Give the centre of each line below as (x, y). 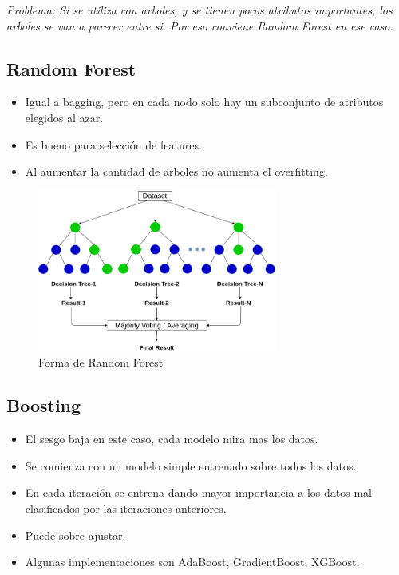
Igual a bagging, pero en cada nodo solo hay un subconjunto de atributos (204, 102)
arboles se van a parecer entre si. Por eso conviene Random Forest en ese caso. (200, 25)
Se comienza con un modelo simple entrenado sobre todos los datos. (191, 465)
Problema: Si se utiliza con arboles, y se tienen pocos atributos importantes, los (199, 10)
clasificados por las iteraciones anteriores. (126, 508)
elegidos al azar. (64, 117)
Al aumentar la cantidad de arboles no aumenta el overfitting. (176, 171)
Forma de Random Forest (101, 362)
